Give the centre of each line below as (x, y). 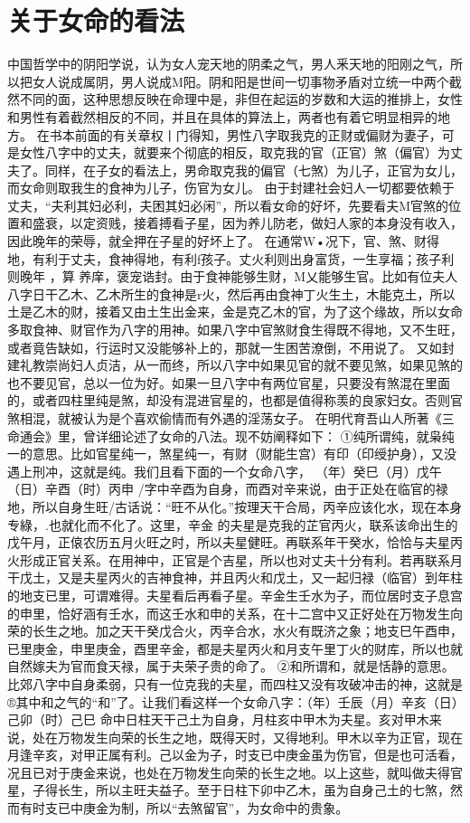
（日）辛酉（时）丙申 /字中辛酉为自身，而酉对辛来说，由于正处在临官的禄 (228, 489)
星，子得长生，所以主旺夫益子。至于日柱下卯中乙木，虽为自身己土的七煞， (229, 790)
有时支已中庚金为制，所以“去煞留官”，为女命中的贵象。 (184, 808)
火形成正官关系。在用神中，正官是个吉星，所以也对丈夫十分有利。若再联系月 (235, 559)
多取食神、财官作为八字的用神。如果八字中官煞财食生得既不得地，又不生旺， (235, 330)
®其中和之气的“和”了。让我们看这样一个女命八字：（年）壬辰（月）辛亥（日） (233, 701)
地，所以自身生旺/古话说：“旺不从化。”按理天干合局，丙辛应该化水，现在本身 (235, 506)
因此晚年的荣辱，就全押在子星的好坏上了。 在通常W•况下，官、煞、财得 (223, 241)
